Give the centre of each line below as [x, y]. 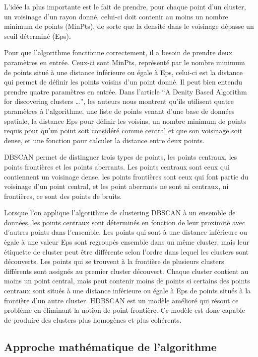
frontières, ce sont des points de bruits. [63, 196]
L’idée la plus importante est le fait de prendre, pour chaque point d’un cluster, [125, 6]
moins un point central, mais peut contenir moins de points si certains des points [127, 281]
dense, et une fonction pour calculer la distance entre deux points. [104, 140]
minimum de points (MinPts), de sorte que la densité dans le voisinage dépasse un [129, 26]
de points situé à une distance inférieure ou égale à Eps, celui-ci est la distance [123, 72]
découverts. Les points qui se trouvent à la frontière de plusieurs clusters [114, 261]
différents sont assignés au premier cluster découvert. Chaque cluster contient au [126, 271]
